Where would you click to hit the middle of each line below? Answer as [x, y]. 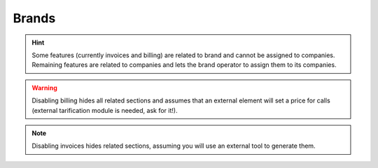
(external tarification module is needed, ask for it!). [105, 110]
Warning [44, 88]
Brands [34, 18]
